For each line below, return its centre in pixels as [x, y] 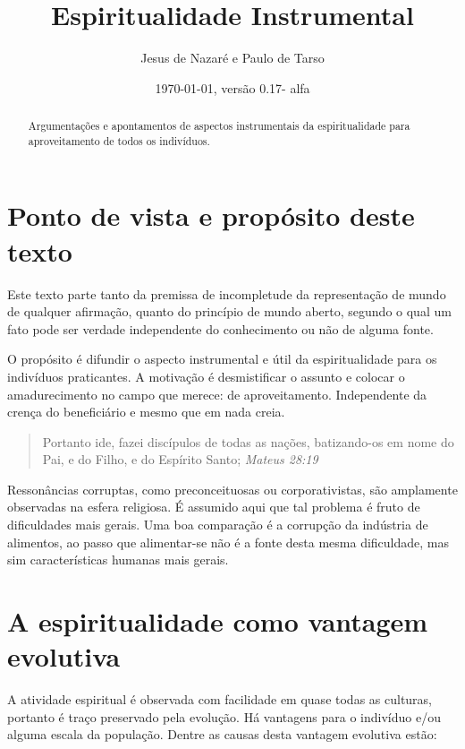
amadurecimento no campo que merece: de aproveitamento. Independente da [217, 394]
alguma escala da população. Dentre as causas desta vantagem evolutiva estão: [222, 734]
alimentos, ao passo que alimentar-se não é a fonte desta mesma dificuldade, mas [228, 542]
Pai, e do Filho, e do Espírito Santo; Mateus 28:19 [180, 459]
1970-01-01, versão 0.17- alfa [232, 87]
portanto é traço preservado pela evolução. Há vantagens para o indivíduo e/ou [224, 716]
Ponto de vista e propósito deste [211, 215]
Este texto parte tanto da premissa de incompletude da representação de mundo [227, 293]
